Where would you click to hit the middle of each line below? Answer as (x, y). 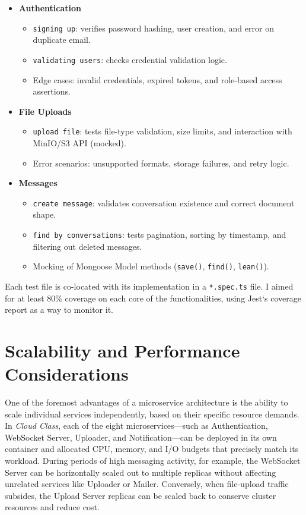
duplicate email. (62, 40)
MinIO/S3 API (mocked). (79, 142)
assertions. (52, 91)
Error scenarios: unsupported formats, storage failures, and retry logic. (161, 163)
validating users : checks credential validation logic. (130, 59)
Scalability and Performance (122, 350)
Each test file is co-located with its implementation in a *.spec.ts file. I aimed (149, 286)
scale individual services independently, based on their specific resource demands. (152, 414)
